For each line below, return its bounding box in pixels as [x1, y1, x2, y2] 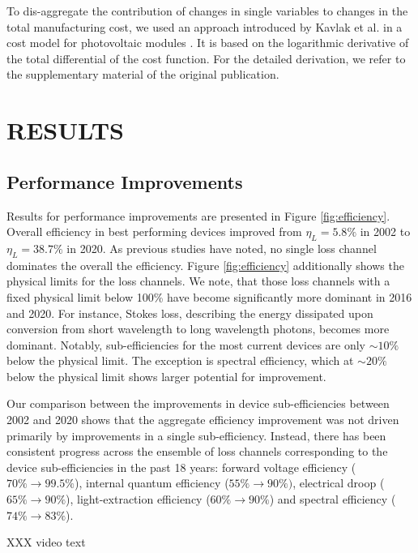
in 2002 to [360, 223, 411, 240]
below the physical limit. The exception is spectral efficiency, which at [6, 352, 354, 369]
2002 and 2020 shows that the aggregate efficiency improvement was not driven [6, 411, 399, 428]
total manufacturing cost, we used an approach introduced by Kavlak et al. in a [6, 18, 403, 35]
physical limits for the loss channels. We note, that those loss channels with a [6, 272, 390, 289]
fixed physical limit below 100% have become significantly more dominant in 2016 [6, 288, 412, 305]
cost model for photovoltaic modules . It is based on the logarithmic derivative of [6, 34, 409, 51]
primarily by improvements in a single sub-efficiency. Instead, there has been [6, 427, 386, 444]
